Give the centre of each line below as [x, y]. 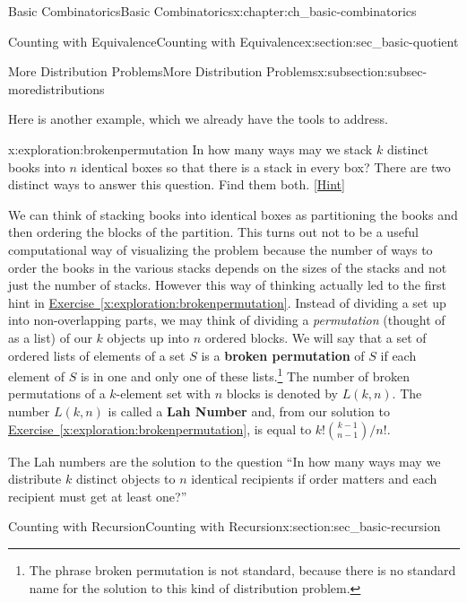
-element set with [164, 393]
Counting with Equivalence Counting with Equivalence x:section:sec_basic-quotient [233, 41]
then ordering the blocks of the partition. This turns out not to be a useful [213, 232]
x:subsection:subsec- [372, 71]
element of [36, 376]
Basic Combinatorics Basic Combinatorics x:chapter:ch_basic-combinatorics [212, 11]
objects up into [148, 337]
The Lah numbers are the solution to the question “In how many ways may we [225, 461]
